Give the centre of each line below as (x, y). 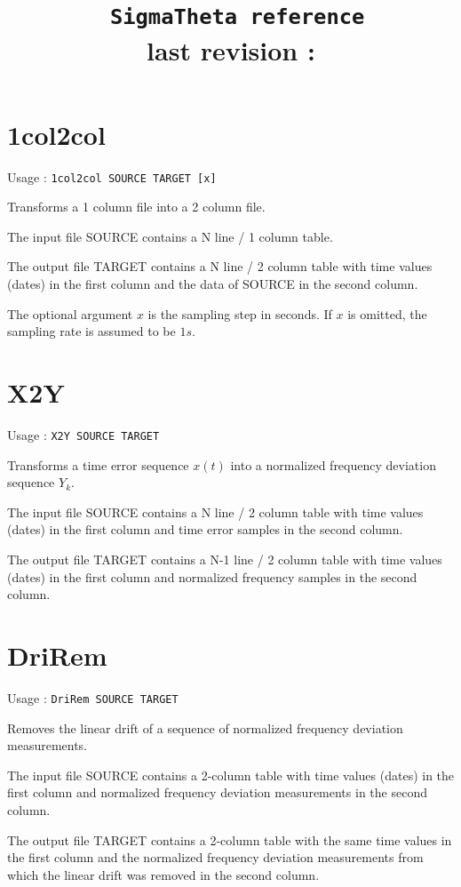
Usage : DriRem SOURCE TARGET (93, 697)
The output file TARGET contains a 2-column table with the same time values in (230, 839)
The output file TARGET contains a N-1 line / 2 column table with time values (225, 559)
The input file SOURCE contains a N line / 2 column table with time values (215, 511)
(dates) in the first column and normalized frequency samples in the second (212, 576)
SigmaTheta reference (237, 17)
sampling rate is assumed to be (91, 331)
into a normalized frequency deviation (333, 464)
